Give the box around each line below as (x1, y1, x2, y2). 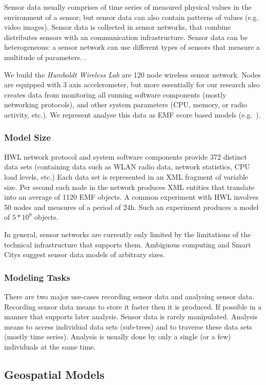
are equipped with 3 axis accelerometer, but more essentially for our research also (4, 79, 260, 90)
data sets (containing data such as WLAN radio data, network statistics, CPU (4, 161, 250, 172)
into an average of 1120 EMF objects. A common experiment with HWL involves (4, 191, 259, 202)
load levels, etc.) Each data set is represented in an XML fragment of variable (4, 171, 249, 182)
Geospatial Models (4, 366, 105, 382)
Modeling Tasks (4, 271, 70, 283)
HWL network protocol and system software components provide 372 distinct (4, 151, 247, 162)
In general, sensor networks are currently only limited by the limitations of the (4, 228, 251, 239)
